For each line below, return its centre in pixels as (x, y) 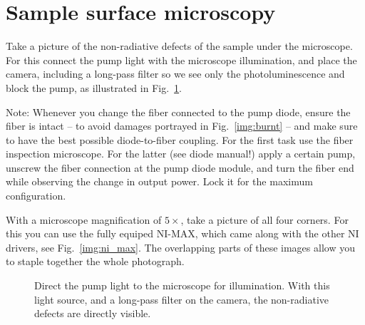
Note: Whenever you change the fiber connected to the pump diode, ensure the (178, 112)
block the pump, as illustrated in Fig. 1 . (94, 87)
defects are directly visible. (93, 313)
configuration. (36, 196)
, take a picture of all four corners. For (264, 219)
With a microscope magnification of (84, 219)
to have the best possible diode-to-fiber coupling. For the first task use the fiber (180, 139)
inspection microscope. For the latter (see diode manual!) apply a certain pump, (181, 154)
